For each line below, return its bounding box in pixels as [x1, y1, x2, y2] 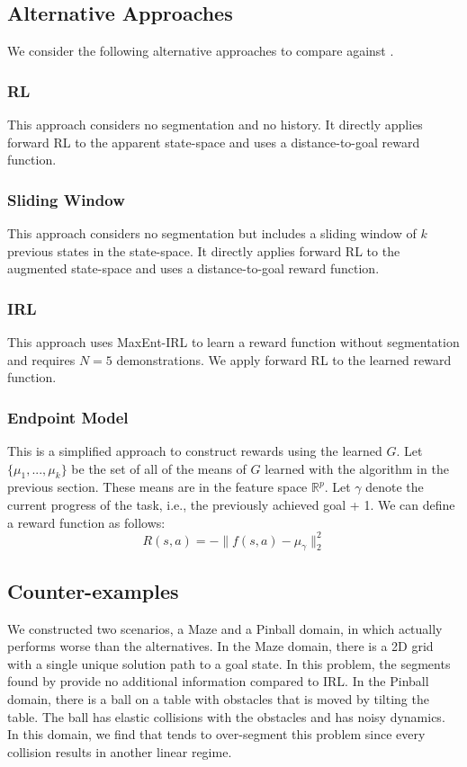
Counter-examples [7, 576, 179, 604]
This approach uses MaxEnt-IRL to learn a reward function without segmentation [7, 333, 460, 352]
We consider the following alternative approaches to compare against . [7, 41, 394, 60]
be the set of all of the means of [71, 459, 247, 477]
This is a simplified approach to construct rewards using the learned [7, 441, 382, 460]
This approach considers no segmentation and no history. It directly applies [7, 115, 423, 134]
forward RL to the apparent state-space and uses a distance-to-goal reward [7, 132, 420, 151]
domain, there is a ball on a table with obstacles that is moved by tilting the [7, 690, 429, 709]
